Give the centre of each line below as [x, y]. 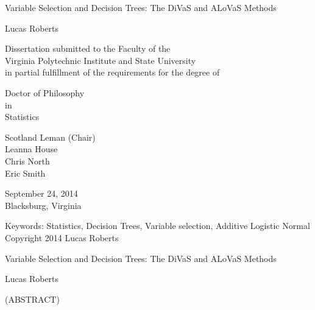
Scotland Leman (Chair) [50, 137]
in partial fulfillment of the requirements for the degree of [112, 72]
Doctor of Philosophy [45, 92]
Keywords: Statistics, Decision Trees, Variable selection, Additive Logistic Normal [157, 226]
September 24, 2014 [41, 193]
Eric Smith [25, 173]
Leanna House [31, 149]
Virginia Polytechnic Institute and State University [101, 60]
